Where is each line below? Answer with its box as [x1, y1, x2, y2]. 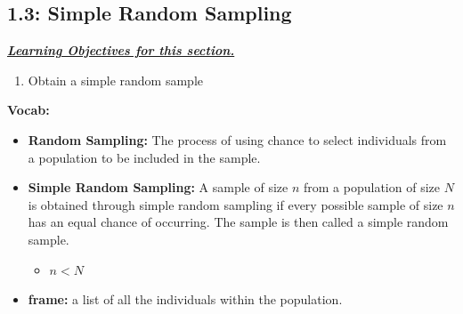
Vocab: [7, 101, 50, 119]
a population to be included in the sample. [28, 148, 261, 166]
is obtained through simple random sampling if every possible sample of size [28, 195, 443, 213]
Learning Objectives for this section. [7, 41, 235, 60]
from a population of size [304, 178, 440, 197]
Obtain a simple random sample [28, 70, 203, 89]
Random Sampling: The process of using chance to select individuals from [28, 130, 447, 149]
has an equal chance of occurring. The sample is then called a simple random [28, 213, 449, 231]
